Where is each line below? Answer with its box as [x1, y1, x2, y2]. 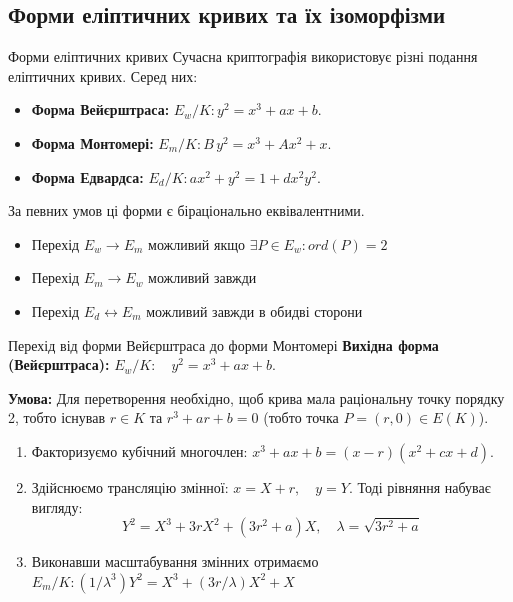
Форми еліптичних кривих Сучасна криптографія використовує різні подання [8, 46, 478, 67]
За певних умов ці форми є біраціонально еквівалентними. [8, 200, 365, 221]
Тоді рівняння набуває [357, 476, 491, 497]
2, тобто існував [8, 407, 106, 428]
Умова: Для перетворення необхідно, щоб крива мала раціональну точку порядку [8, 387, 505, 408]
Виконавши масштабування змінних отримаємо [31, 551, 319, 572]
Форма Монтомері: [31, 132, 154, 153]
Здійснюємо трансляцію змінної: [31, 476, 229, 497]
